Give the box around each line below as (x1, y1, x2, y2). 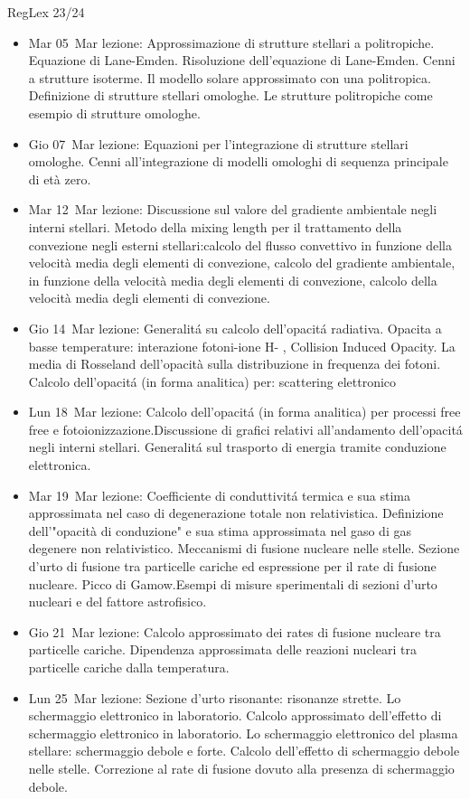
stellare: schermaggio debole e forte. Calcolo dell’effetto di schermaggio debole (28, 741, 460, 760)
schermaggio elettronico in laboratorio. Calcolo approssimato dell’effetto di (28, 706, 442, 725)
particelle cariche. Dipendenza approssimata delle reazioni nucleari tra (28, 640, 417, 659)
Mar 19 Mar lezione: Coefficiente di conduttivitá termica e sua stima (28, 485, 410, 504)
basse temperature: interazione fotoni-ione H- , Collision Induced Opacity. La (28, 336, 456, 355)
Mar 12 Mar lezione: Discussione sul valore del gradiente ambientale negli (28, 200, 437, 219)
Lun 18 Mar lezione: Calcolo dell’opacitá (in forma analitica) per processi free (28, 402, 461, 421)
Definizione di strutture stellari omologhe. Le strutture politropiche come (28, 86, 433, 105)
